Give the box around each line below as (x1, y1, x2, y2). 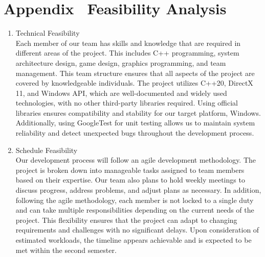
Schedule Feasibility (15, 144, 78, 155)
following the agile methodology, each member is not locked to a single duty (15, 194, 254, 205)
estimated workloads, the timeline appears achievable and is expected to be (15, 235, 252, 245)
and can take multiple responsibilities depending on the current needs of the (15, 204, 254, 215)
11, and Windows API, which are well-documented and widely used (15, 87, 227, 98)
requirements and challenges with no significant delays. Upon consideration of (15, 224, 259, 235)
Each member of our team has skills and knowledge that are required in (15, 37, 241, 48)
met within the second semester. (15, 244, 117, 255)
